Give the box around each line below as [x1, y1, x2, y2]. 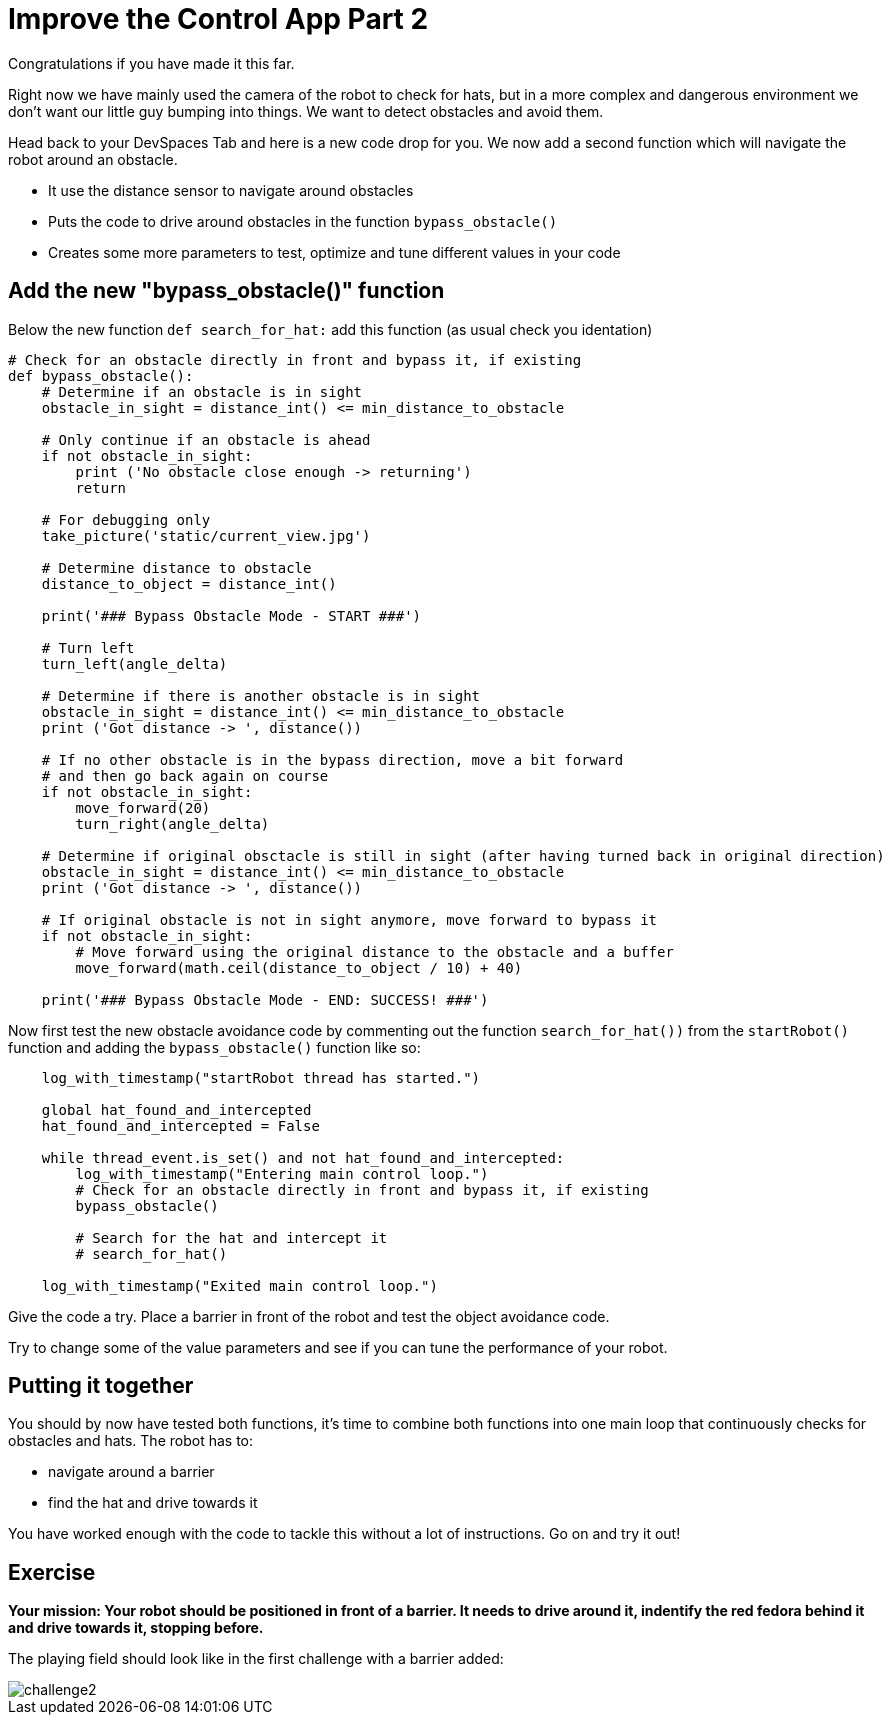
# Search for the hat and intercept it [75, 1229, 388, 1246]
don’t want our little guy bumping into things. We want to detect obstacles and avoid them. [8, 102, 604, 120]
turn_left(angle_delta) [41, 655, 228, 672]
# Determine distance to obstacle [41, 559, 312, 576]
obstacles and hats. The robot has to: [8, 1432, 253, 1450]
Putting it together [8, 1373, 194, 1399]
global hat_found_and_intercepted [41, 1101, 312, 1118]
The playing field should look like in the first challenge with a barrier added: [8, 1650, 504, 1668]
